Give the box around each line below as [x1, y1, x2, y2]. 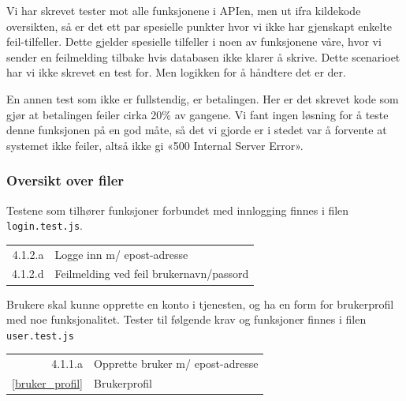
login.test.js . [6, 217, 83, 234]
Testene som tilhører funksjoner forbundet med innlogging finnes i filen [6, 201, 349, 218]
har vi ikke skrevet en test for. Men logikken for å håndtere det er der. [6, 64, 346, 81]
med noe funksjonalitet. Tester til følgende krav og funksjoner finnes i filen [6, 311, 367, 328]
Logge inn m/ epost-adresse [54, 245, 188, 262]
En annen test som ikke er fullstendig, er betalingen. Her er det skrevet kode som [6, 90, 399, 107]
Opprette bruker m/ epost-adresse [94, 355, 259, 372]
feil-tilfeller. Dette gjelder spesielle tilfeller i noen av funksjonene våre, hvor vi [6, 33, 382, 50]
